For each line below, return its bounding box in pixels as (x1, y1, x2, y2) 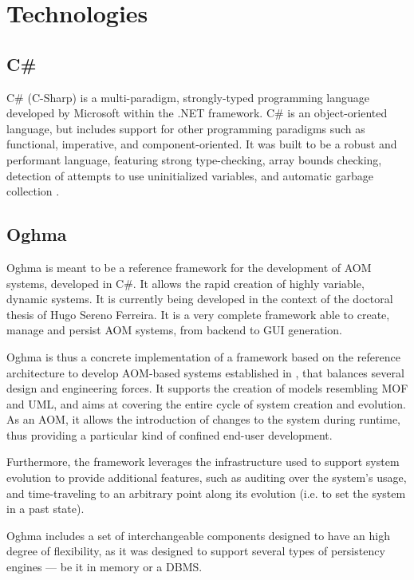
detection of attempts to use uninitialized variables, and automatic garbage (6, 167, 373, 183)
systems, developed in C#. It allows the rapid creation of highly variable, (6, 274, 365, 291)
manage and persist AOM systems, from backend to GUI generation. (6, 322, 342, 338)
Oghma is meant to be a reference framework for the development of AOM (6, 258, 372, 275)
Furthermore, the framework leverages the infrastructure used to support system (6, 453, 400, 470)
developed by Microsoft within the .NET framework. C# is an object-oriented (6, 105, 388, 121)
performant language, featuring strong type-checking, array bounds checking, (6, 151, 382, 168)
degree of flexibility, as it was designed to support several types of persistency (6, 543, 385, 559)
